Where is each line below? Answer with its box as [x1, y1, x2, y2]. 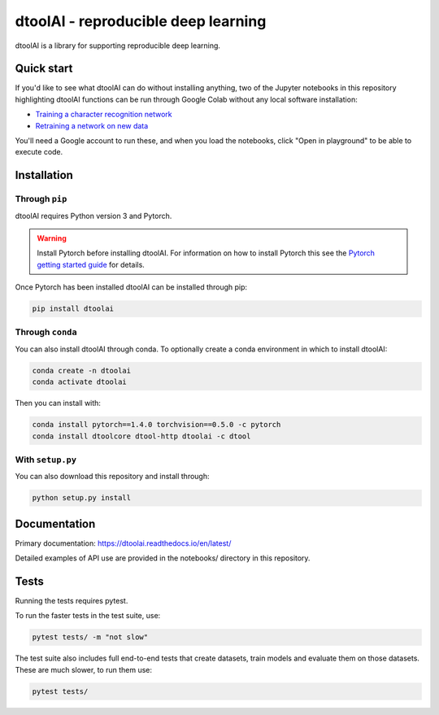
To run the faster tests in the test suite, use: [15, 611, 161, 621]
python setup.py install [32, 493, 132, 503]
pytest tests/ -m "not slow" [32, 633, 149, 642]
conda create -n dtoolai [32, 366, 132, 375]
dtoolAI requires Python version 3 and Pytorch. [15, 211, 172, 220]
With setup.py [15, 454, 77, 465]
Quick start [15, 62, 73, 76]
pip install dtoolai [32, 304, 114, 313]
